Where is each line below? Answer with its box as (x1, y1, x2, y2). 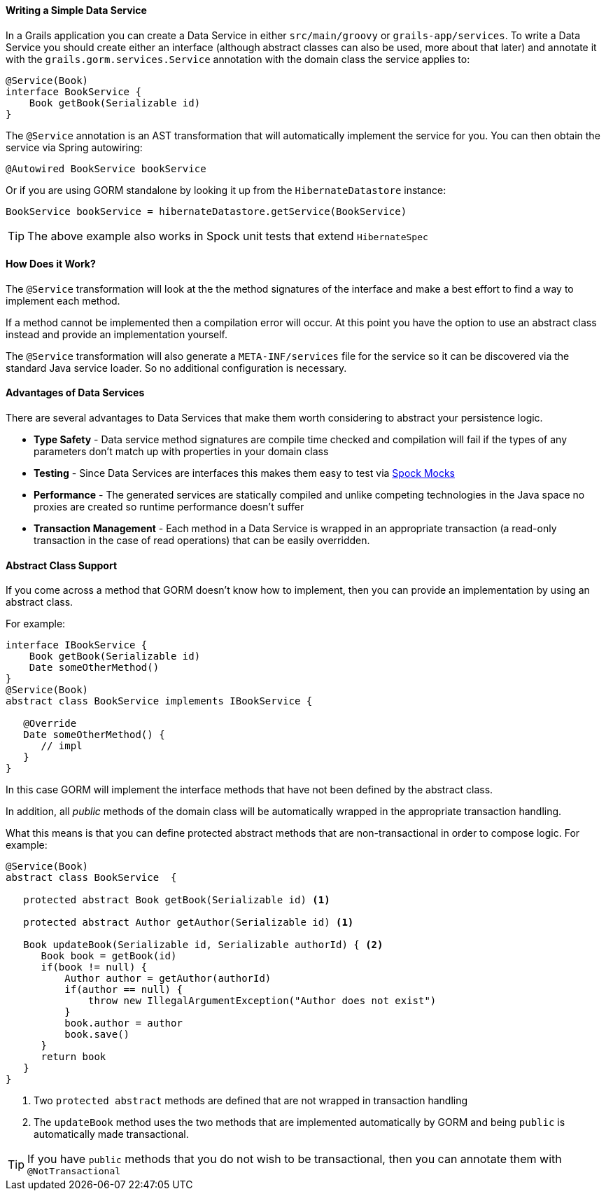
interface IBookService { (6, 639, 148, 651)
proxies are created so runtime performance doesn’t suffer (34, 501, 304, 513)
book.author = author (64, 1017, 183, 1029)
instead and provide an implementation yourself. (6, 328, 228, 340)
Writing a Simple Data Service (6, 4, 147, 16)
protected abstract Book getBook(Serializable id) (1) (23, 894, 330, 906)
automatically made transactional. (34, 1128, 189, 1141)
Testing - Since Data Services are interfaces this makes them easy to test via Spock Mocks (34, 467, 456, 480)
